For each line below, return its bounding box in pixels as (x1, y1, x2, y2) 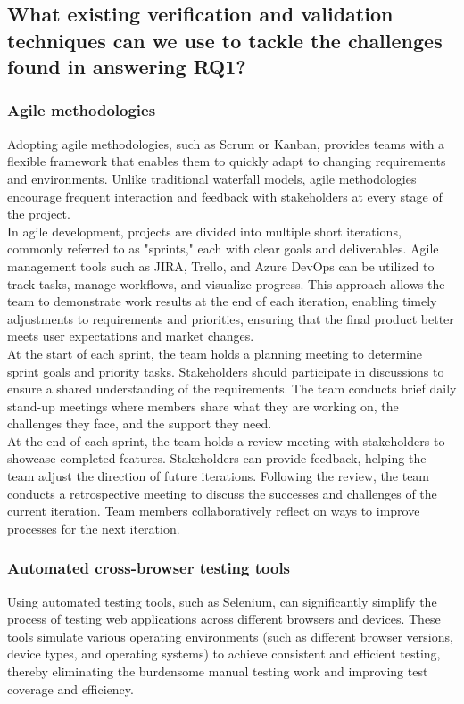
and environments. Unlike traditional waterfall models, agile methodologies (7, 169, 417, 187)
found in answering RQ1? (7, 53, 246, 80)
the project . (7, 204, 70, 223)
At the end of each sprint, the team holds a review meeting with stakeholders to (7, 431, 445, 450)
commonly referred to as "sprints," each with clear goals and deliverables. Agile (7, 239, 439, 258)
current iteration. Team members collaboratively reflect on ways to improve (7, 501, 420, 520)
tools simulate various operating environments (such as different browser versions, (7, 626, 453, 645)
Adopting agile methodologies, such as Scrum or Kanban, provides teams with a (7, 134, 445, 153)
